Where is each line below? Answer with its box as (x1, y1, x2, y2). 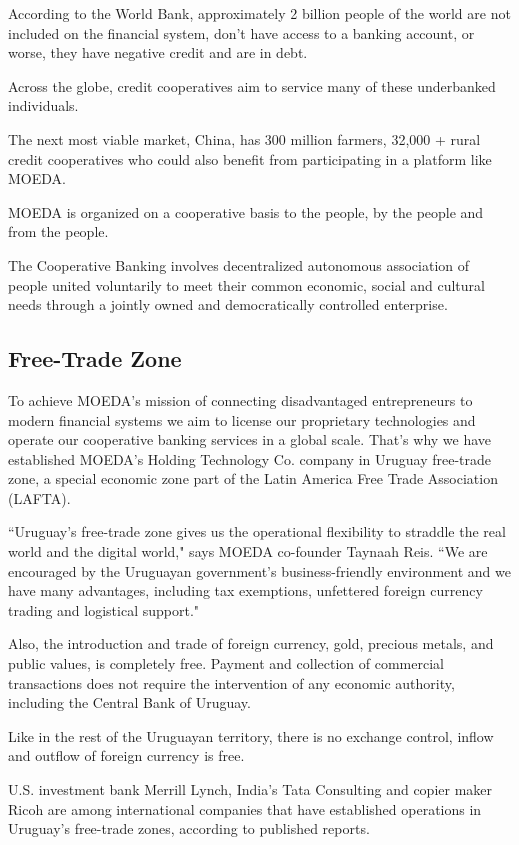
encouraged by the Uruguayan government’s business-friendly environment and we (8, 560, 511, 581)
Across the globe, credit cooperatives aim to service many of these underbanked (8, 75, 496, 96)
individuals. (8, 95, 79, 116)
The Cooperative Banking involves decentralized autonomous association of (8, 254, 470, 275)
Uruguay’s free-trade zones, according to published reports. (8, 818, 370, 839)
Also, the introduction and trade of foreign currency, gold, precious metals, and (8, 633, 494, 654)
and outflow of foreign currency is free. (8, 745, 245, 766)
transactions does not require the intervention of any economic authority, (8, 672, 455, 693)
